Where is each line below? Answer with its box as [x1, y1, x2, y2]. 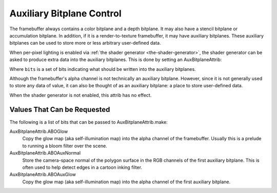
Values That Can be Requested [9, 105, 110, 114]
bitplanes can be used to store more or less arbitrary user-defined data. [9, 40, 161, 46]
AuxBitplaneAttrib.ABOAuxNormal [9, 150, 81, 156]
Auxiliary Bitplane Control [9, 8, 122, 19]
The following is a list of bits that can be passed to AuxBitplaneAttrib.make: [9, 119, 168, 125]
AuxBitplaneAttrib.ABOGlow [9, 128, 68, 134]
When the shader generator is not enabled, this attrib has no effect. [9, 92, 152, 98]
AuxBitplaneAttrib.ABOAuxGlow [9, 171, 76, 178]
